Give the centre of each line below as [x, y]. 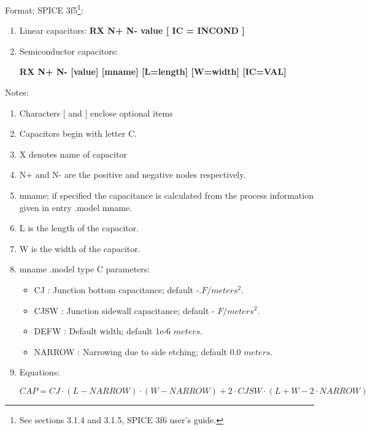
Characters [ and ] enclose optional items [96, 113]
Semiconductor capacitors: [69, 51]
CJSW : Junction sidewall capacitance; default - [124, 310]
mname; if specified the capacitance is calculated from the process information [166, 195]
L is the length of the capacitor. [79, 228]
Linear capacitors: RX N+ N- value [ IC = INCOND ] [132, 30]
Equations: [40, 372]
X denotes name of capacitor [73, 154]
